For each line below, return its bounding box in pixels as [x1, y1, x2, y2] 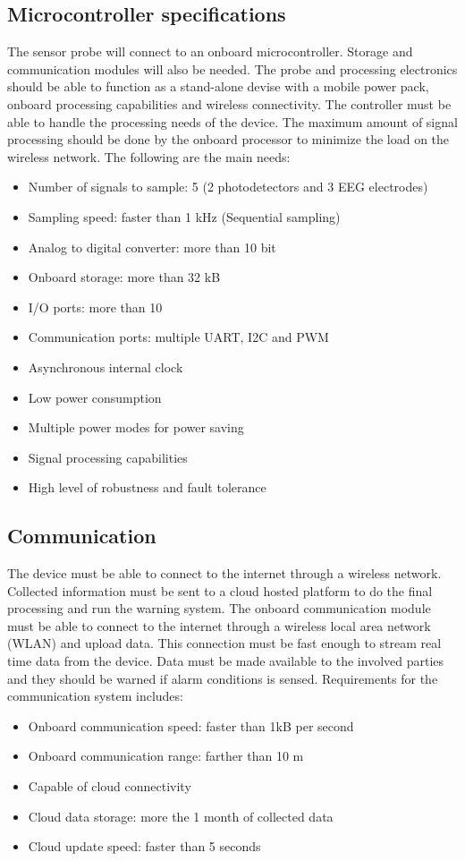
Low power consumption [28, 388, 162, 406]
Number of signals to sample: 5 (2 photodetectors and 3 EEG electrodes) [28, 177, 428, 196]
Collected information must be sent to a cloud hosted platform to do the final [7, 581, 433, 600]
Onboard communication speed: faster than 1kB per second [28, 716, 354, 735]
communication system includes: [7, 686, 183, 705]
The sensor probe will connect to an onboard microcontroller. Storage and [7, 42, 413, 61]
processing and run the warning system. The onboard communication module [7, 599, 431, 618]
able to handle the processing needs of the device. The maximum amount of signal [7, 112, 458, 131]
